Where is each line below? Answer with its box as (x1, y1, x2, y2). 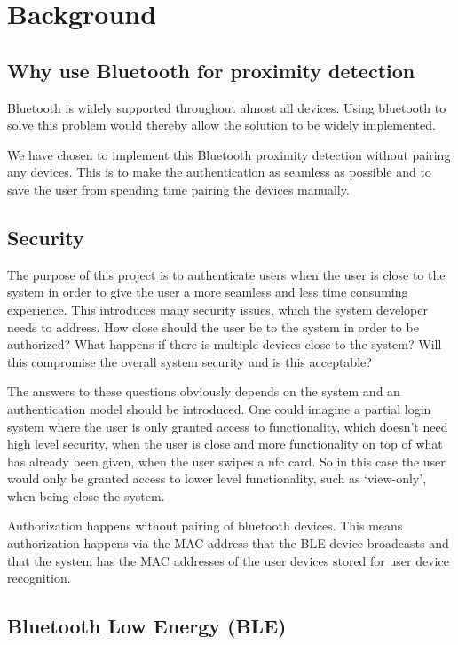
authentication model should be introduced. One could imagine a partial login (7, 399, 431, 418)
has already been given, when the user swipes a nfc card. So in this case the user (7, 451, 446, 470)
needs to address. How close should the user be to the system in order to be (7, 317, 419, 336)
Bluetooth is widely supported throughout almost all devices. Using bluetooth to (7, 98, 446, 116)
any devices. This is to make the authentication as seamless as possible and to (7, 163, 431, 181)
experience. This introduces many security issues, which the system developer (7, 299, 428, 318)
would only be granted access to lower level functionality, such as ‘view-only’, (7, 469, 427, 488)
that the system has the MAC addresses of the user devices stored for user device (7, 551, 449, 569)
